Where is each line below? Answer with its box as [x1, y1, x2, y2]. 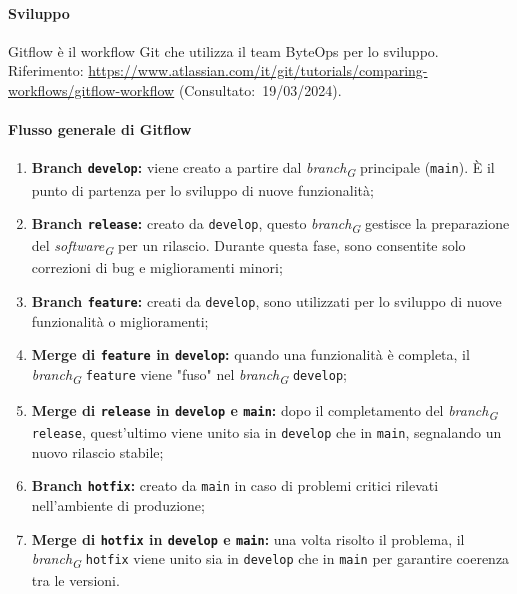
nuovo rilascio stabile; [31, 441, 164, 462]
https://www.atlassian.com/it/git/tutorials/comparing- [88, 60, 428, 81]
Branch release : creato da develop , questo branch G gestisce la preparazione [31, 213, 510, 236]
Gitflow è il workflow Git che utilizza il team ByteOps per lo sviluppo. [8, 40, 439, 61]
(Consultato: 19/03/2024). [178, 79, 342, 100]
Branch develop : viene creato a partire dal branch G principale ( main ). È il [31, 157, 495, 181]
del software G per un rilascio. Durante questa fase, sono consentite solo [31, 235, 466, 259]
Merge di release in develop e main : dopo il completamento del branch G [31, 399, 498, 423]
